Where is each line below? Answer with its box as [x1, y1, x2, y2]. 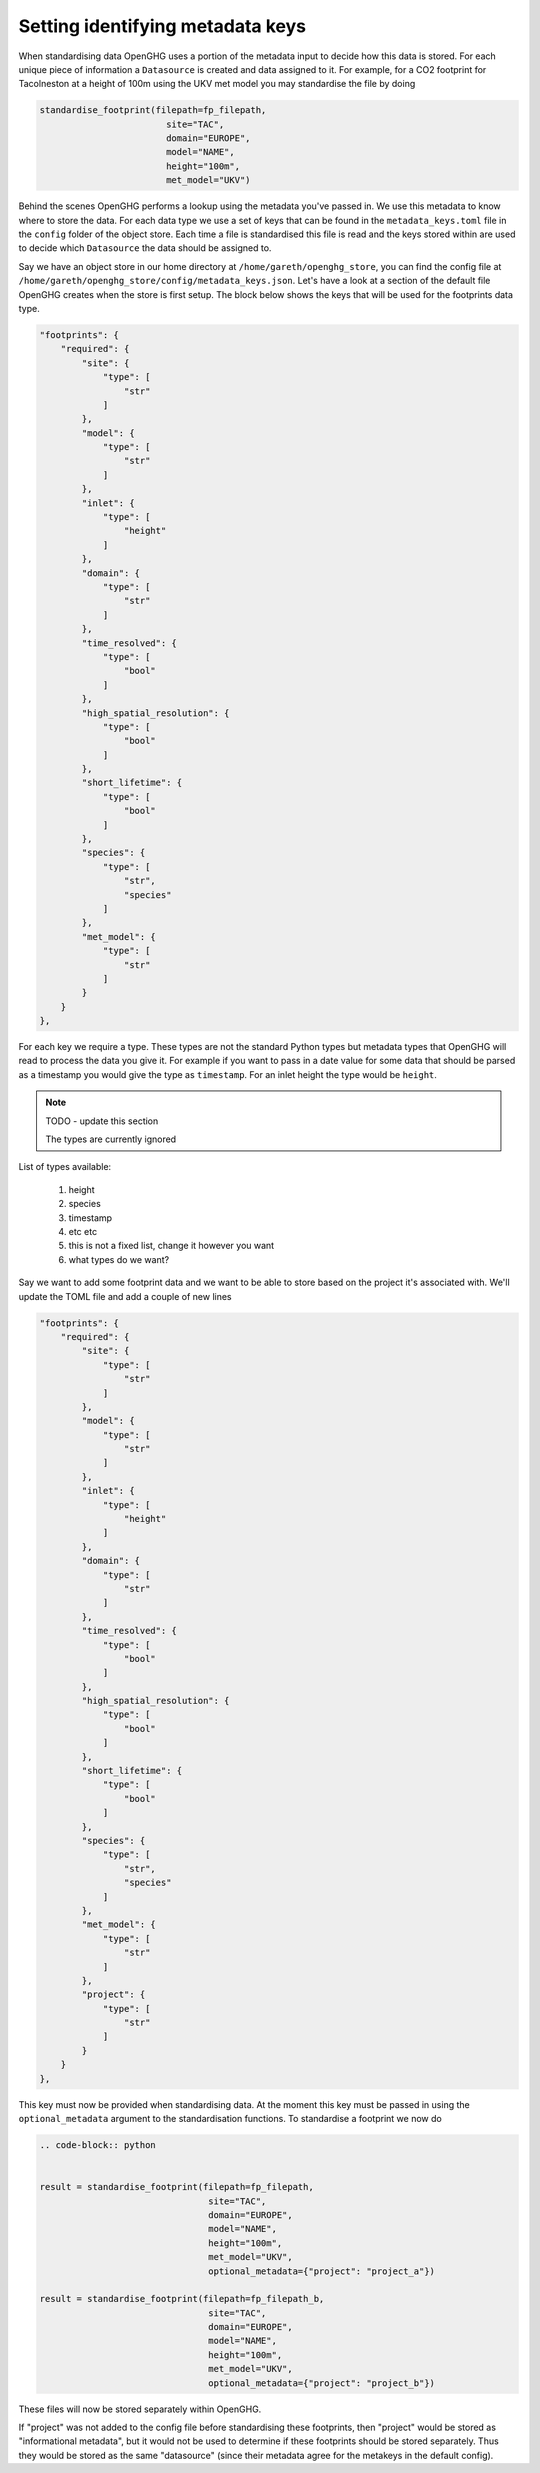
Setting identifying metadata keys [18, 15, 307, 37]
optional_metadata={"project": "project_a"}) [208, 2265, 435, 2277]
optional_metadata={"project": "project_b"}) [208, 2377, 435, 2389]
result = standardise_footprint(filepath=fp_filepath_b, [39, 2293, 325, 2305]
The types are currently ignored [45, 1133, 177, 1145]
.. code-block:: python [39, 2140, 157, 2150]
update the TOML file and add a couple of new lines [18, 1290, 232, 1302]
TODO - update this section [45, 1115, 159, 1127]
